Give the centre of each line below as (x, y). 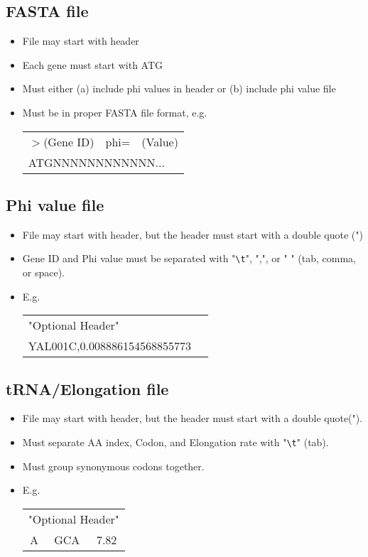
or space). (44, 272)
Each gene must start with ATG (93, 64)
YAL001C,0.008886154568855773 (109, 346)
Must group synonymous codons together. (113, 466)
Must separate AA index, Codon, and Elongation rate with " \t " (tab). (175, 442)
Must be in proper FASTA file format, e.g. (115, 112)
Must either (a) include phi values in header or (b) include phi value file (179, 88)
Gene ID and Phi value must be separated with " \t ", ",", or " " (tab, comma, (189, 258)
